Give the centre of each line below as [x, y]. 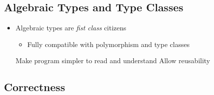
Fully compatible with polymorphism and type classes [108, 44]
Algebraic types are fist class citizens [71, 28]
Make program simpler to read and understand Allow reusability [113, 60]
